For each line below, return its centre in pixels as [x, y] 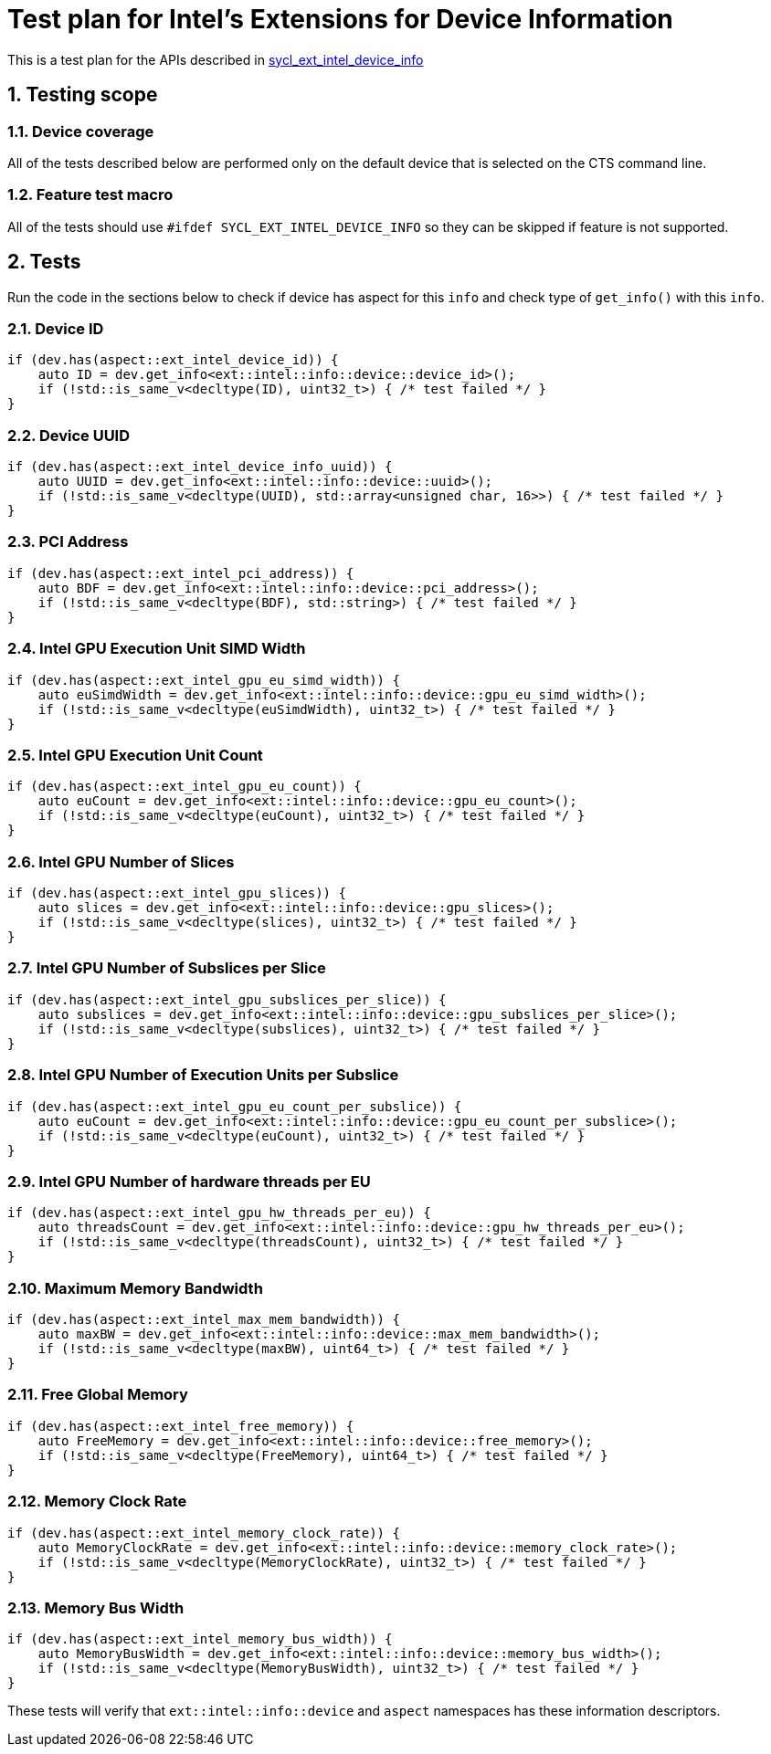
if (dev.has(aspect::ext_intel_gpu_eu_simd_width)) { [204, 680]
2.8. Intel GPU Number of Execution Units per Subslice [203, 1075]
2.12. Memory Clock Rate [97, 1502]
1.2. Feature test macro [90, 195]
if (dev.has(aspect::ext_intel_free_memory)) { [181, 1426]
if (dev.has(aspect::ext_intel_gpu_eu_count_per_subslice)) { [235, 1106]
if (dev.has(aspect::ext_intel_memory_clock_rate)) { [204, 1533]
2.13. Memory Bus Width [96, 1607]
